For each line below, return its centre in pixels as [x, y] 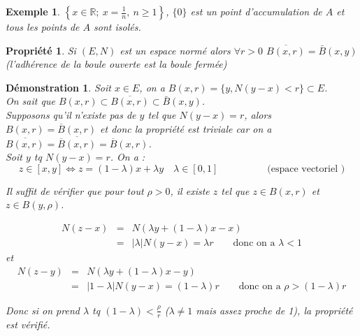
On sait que [30, 101]
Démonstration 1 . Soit [58, 87]
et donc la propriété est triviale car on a [186, 128]
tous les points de [43, 27]
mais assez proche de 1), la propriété [274, 310]
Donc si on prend [43, 310]
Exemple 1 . [33, 11]
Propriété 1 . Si [41, 50]
